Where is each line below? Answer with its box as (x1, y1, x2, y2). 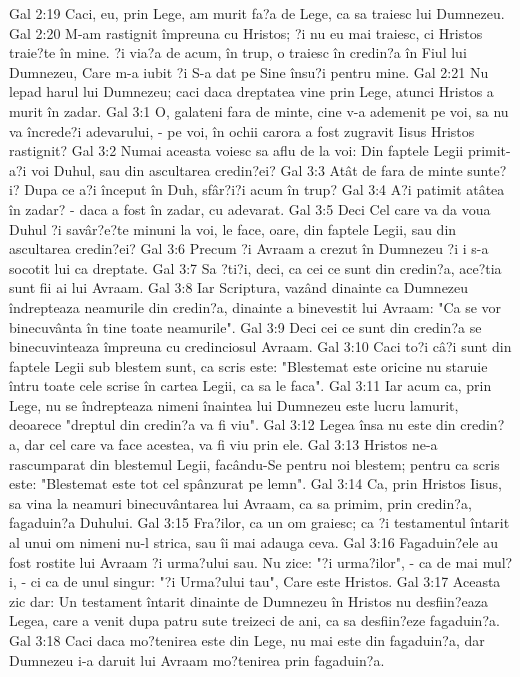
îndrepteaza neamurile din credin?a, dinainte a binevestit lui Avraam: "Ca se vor (9, 296, 502, 317)
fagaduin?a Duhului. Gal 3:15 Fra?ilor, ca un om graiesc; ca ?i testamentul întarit (9, 512, 510, 533)
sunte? (467, 159, 507, 180)
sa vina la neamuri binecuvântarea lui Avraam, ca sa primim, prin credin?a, (9, 492, 472, 513)
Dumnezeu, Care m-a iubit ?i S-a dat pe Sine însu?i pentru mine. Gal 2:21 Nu (9, 61, 489, 82)
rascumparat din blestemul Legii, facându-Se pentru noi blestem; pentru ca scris (9, 453, 500, 474)
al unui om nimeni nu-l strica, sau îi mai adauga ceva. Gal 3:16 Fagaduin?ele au (9, 532, 498, 553)
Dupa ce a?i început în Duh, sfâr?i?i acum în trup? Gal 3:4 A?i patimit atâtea (24, 179, 505, 200)
